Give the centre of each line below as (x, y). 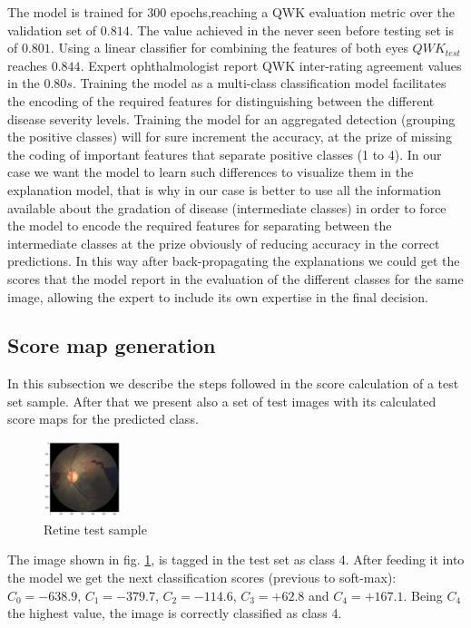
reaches (28, 65)
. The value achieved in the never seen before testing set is (291, 29)
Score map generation (112, 345)
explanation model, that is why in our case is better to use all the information (224, 189)
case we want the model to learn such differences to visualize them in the (211, 172)
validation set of (52, 29)
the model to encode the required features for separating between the (200, 226)
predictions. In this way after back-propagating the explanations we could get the (234, 261)
